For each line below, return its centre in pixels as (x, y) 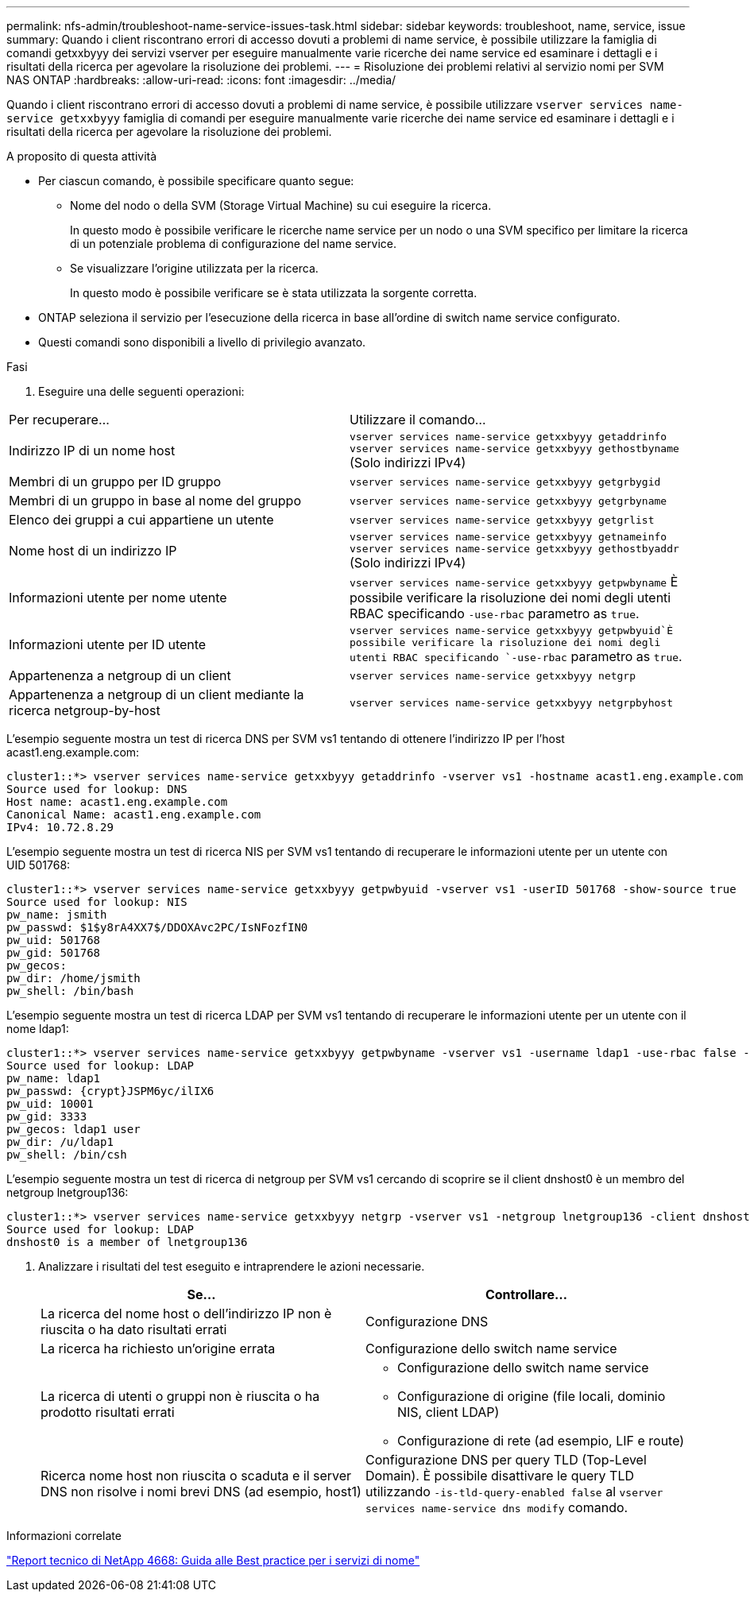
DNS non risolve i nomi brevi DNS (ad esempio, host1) (201, 1492)
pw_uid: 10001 (50, 1104)
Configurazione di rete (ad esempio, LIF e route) (541, 1441)
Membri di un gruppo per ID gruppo (115, 482)
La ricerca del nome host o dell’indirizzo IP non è (186, 1314)
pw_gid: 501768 (54, 953)
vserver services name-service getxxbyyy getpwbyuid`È (511, 631)
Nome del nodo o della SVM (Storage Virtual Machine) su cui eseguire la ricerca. (281, 205)
